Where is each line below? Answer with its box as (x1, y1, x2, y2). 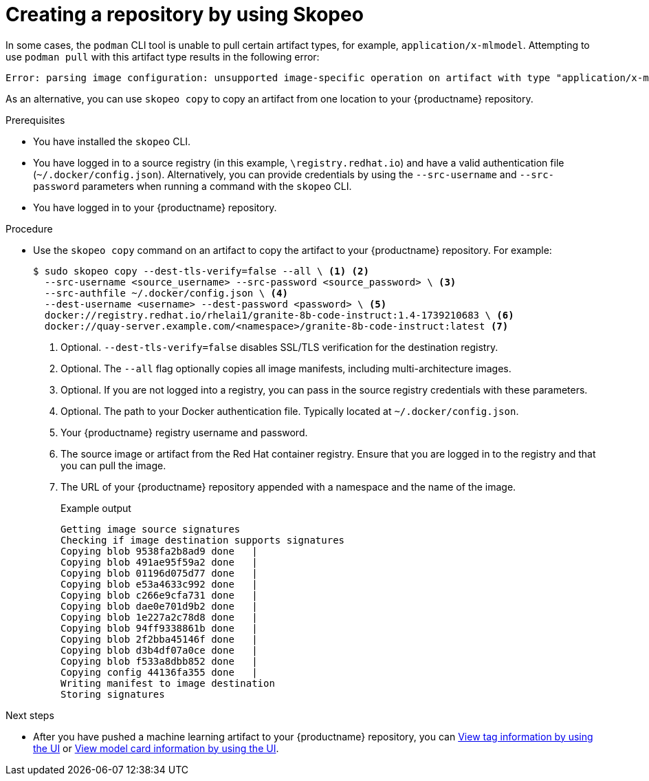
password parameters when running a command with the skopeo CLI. (33, 180, 352, 192)
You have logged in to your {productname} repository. (33, 201, 277, 213)
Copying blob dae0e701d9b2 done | (60, 600, 258, 612)
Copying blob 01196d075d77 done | (60, 567, 258, 579)
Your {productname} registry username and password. (60, 426, 308, 438)
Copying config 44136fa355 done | (60, 666, 258, 678)
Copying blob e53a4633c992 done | (60, 578, 258, 590)
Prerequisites (5, 114, 65, 126)
